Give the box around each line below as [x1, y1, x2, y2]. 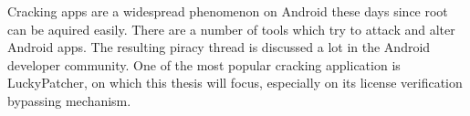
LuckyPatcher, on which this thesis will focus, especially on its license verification [7, 73, 463, 92]
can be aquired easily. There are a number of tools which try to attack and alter [7, 19, 455, 38]
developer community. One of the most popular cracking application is [7, 55, 401, 74]
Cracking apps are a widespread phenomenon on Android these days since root [7, 2, 448, 20]
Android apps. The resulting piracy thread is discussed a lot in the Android [7, 37, 431, 57]
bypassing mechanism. [7, 90, 131, 110]
